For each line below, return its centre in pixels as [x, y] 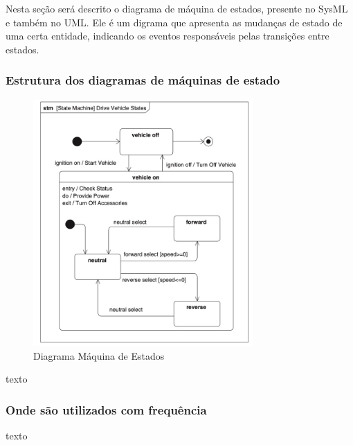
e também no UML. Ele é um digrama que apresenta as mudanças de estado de [174, 22]
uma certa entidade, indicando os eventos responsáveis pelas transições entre [168, 36]
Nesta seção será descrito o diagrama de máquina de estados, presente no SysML [177, 8]
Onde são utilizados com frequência [106, 409]
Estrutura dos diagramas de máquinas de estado [143, 80]
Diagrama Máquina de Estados [99, 355]
